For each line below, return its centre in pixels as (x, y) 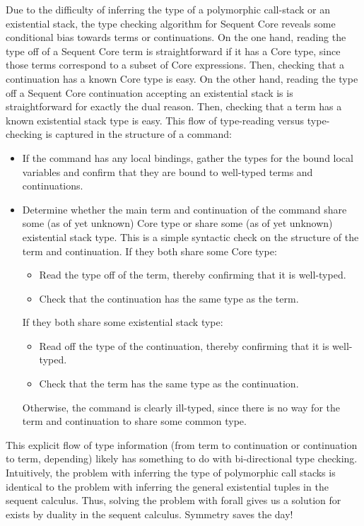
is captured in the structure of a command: (139, 134)
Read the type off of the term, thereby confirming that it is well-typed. (193, 275)
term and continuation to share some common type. (134, 421)
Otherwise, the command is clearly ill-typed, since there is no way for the (181, 407)
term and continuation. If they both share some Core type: (149, 251)
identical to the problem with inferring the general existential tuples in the (167, 486)
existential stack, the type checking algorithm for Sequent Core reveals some (171, 23)
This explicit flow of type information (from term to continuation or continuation (182, 444)
